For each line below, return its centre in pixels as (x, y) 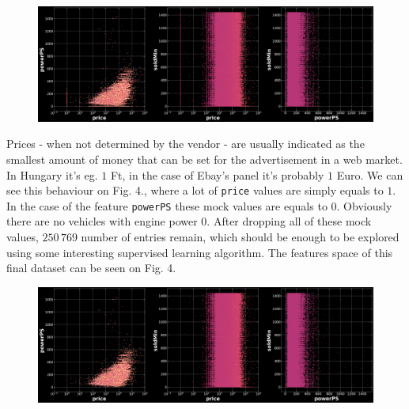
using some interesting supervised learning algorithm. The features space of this (200, 252)
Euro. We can (370, 174)
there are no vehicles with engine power (102, 221)
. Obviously (364, 205)
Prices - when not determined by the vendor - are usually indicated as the (186, 144)
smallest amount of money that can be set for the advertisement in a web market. (204, 159)
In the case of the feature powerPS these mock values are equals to (167, 205)
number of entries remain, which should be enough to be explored (240, 237)
